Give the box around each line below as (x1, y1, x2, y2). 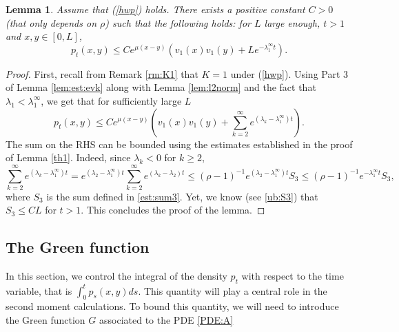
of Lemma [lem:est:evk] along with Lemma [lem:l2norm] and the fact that (6, 80, 316, 94)
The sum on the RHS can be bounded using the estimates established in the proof (6, 136, 353, 151)
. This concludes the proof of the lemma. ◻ (81, 203, 265, 217)
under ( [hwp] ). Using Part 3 (230, 66, 349, 81)
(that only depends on (6, 15, 97, 30)
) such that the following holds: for (105, 15, 251, 30)
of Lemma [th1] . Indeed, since (6, 150, 131, 165)
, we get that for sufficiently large (41, 93, 182, 107)
